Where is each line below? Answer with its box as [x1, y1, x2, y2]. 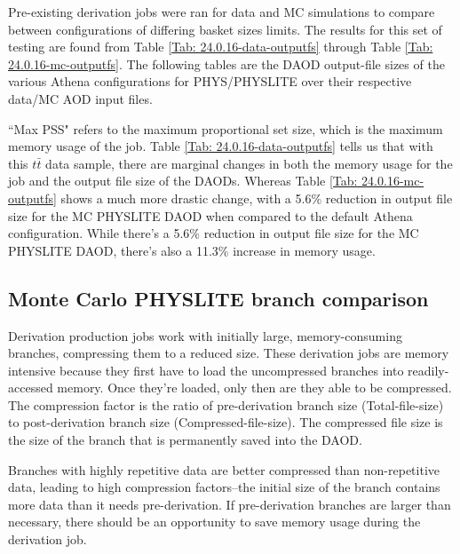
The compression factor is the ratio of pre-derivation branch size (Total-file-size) [8, 395, 444, 414]
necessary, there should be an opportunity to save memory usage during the [8, 512, 421, 531]
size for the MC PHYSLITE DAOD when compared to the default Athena [8, 206, 413, 225]
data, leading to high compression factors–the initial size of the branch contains [8, 478, 440, 496]
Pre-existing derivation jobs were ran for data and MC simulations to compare [8, 3, 435, 20]
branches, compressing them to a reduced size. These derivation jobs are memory [8, 344, 449, 362]
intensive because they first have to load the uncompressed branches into [8, 360, 404, 379]
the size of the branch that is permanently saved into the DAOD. [8, 431, 362, 449]
